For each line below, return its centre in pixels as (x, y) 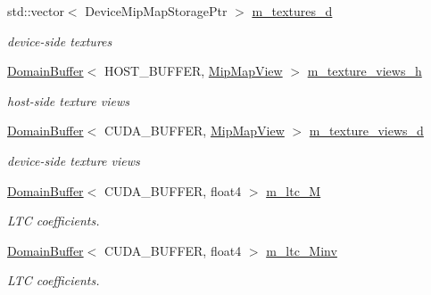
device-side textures (60, 41)
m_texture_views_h (365, 71)
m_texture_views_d (366, 131)
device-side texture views (74, 160)
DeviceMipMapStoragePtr (156, 11)
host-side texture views (68, 100)
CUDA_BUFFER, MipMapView (194, 131)
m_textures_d (292, 11)
